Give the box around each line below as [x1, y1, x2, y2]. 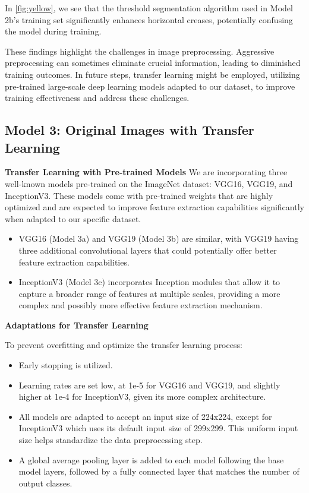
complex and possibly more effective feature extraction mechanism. [18, 299, 263, 311]
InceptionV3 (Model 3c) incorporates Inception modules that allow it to [18, 276, 280, 288]
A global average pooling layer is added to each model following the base [18, 453, 284, 466]
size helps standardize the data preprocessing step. [18, 434, 203, 446]
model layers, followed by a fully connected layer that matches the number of [18, 465, 299, 478]
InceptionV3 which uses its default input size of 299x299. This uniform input [18, 422, 298, 434]
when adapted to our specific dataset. [5, 212, 141, 225]
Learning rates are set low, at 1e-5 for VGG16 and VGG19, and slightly [18, 378, 280, 391]
